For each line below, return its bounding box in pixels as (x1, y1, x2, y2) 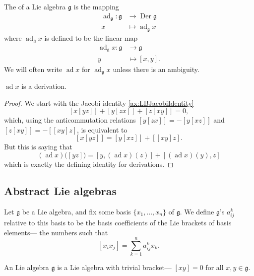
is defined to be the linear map (44, 32, 138, 43)
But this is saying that (4, 141, 72, 152)
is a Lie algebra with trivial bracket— (57, 262, 172, 273)
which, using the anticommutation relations (4, 115, 136, 125)
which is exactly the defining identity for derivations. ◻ (4, 158, 174, 169)
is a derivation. (21, 80, 66, 91)
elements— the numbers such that (4, 227, 108, 237)
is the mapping (73, 1, 119, 11)
